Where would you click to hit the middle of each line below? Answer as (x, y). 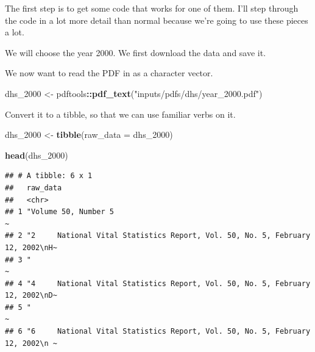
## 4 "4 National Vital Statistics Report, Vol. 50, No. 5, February (158, 283)
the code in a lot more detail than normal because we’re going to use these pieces (157, 20)
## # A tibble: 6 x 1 (49, 176)
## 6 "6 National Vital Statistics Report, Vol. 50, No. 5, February (158, 332)
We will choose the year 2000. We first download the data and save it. (136, 52)
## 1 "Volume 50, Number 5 (59, 212)
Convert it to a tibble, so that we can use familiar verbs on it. (120, 114)
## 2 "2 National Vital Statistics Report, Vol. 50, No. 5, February (158, 236)
